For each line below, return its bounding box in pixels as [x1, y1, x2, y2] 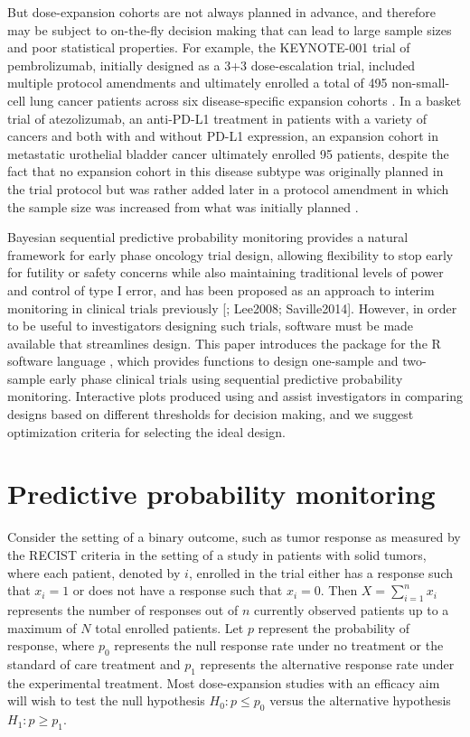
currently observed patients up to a [253, 600, 449, 619]
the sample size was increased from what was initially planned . [7, 197, 359, 216]
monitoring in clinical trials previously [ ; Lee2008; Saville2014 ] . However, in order [7, 298, 457, 317]
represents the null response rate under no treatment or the [114, 636, 444, 655]
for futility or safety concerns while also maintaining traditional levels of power [7, 263, 444, 282]
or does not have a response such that [72, 581, 283, 600]
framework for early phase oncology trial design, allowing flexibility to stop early [7, 245, 454, 264]
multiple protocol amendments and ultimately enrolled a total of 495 [7, 73, 388, 92]
